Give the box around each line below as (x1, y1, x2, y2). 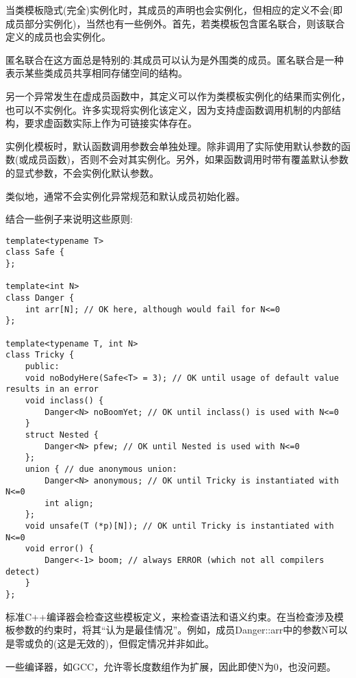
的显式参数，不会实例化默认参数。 (5, 165, 159, 179)
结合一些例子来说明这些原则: (5, 212, 133, 226)
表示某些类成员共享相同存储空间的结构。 (5, 66, 188, 80)
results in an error (5, 384, 99, 394)
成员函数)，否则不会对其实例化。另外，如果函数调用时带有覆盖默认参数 (28, 152, 348, 166)
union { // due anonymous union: (25, 464, 177, 474)
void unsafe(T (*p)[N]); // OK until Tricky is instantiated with (25, 521, 334, 531)
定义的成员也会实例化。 (5, 29, 111, 44)
